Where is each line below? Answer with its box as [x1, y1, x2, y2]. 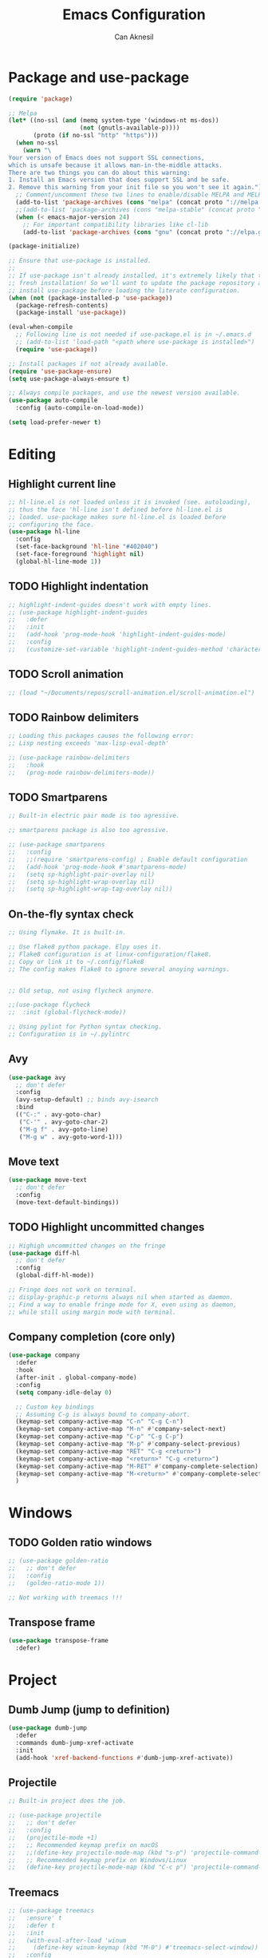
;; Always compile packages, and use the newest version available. [8, 389, 241, 397]
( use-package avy [8, 1073, 66, 1081]
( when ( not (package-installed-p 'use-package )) [8, 294, 173, 302]
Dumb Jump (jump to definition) [8, 1702, 170, 1716]
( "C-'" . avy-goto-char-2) [18, 1118, 109, 1126]
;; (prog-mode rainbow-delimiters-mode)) [8, 768, 156, 776]
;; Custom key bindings [15, 1403, 94, 1411]
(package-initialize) [8, 242, 81, 251]
